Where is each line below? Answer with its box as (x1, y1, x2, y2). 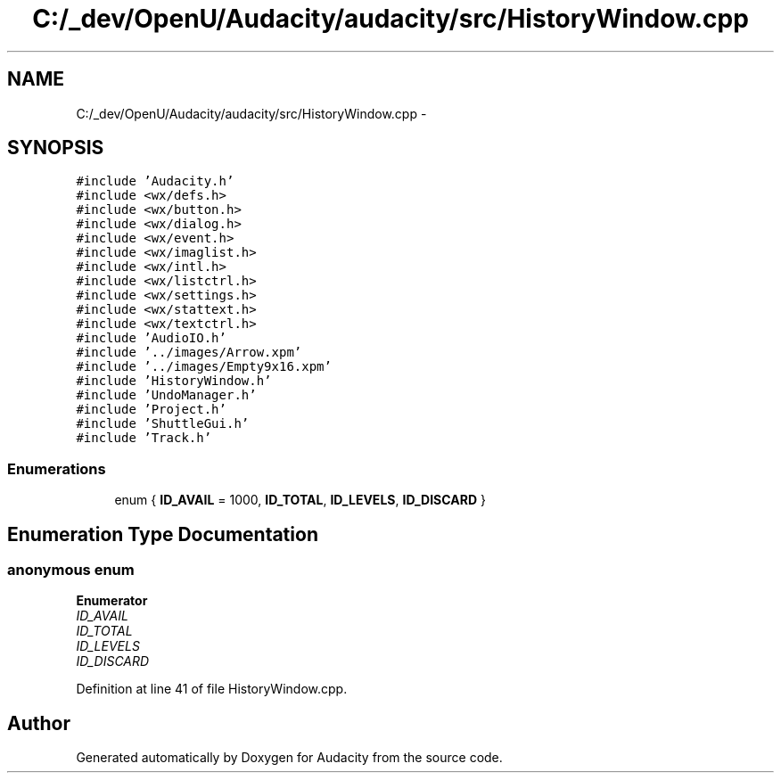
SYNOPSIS (7, 136, 104, 160)
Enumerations (7, 459, 106, 478)
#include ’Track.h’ (76, 431, 212, 446)
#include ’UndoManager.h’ (76, 388, 257, 403)
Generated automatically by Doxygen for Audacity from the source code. (76, 750, 503, 766)
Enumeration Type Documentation (7, 522, 318, 546)
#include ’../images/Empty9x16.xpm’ (76, 359, 332, 374)
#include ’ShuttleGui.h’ (76, 416, 250, 431)
